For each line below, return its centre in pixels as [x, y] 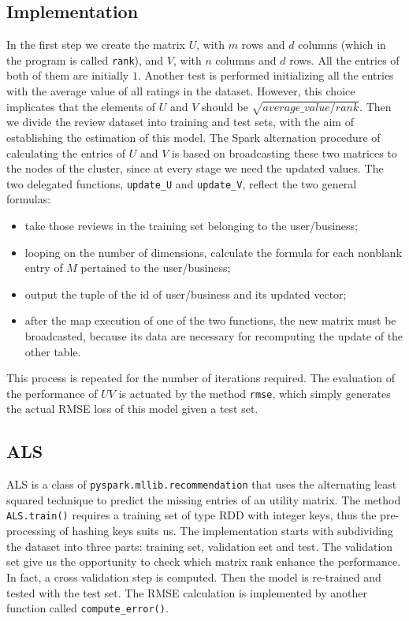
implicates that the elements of [81, 106]
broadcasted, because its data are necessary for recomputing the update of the [214, 336]
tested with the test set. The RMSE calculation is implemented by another [187, 592]
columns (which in [342, 45]
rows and [263, 45]
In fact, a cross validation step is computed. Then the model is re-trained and [194, 576]
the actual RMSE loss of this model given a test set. [132, 409]
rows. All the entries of [344, 59]
